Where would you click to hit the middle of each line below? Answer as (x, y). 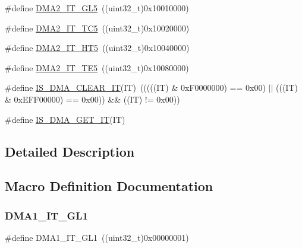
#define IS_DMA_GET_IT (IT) (65, 119)
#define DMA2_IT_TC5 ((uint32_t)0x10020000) (97, 28)
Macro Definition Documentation (109, 186)
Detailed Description (70, 151)
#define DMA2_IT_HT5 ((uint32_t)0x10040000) (97, 48)
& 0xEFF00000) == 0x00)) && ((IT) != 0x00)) (92, 99)
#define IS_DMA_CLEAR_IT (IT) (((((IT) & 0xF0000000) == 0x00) (135, 88)
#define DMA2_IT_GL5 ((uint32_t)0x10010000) (97, 8)
